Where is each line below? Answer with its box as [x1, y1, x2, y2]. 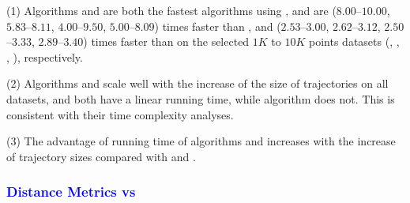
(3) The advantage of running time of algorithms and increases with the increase [6, 133, 396, 149]
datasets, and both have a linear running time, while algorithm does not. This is [6, 90, 395, 107]
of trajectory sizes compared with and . [6, 148, 196, 164]
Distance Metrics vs [6, 182, 136, 201]
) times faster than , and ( [154, 17, 281, 34]
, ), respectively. [6, 48, 83, 65]
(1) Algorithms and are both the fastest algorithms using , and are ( [6, 2, 337, 18]
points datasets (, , [309, 33, 400, 50]
